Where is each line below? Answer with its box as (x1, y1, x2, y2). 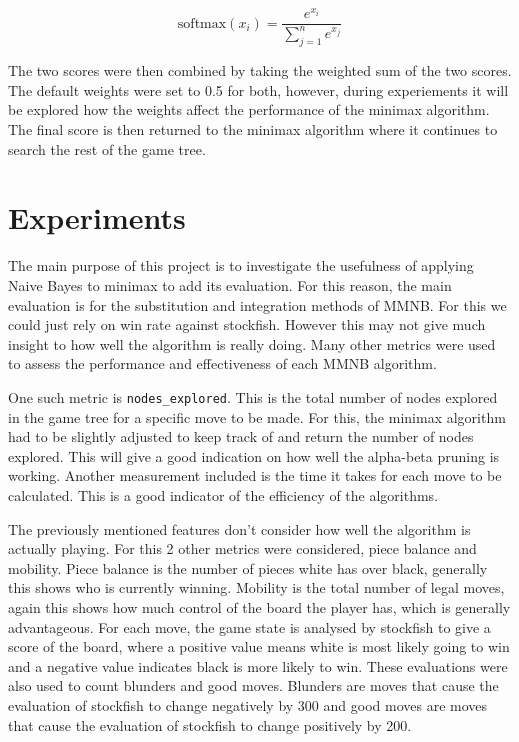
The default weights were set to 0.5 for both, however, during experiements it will (8, 79, 509, 100)
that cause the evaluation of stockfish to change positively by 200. (8, 714, 412, 735)
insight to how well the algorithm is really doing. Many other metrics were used (8, 333, 496, 354)
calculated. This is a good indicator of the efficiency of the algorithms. (8, 484, 439, 505)
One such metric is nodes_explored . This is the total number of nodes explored (8, 386, 498, 407)
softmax (177, 16, 227, 31)
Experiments (8, 197, 186, 238)
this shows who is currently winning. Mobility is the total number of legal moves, (8, 577, 505, 598)
